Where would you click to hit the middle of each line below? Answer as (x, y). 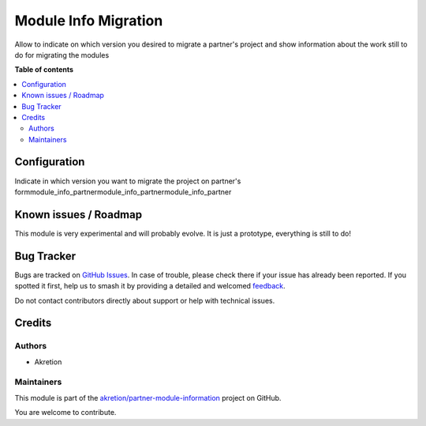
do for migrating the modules (62, 55)
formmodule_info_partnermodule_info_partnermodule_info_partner (123, 192)
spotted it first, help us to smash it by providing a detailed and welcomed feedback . (150, 286)
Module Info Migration (89, 21)
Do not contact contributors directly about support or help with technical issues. (145, 300)
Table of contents (44, 70)
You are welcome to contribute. (65, 413)
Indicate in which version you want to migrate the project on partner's (128, 181)
